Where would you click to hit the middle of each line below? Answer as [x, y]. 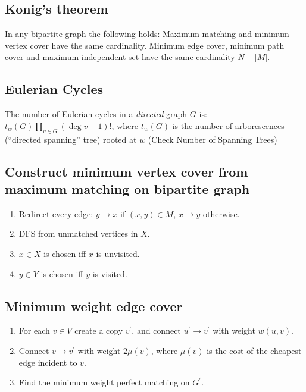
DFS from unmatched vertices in [78, 233]
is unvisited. [118, 253]
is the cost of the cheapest [254, 350]
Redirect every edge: [56, 213]
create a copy [99, 330]
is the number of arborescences [228, 125]
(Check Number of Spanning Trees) [213, 139]
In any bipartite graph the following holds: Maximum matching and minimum [147, 34]
